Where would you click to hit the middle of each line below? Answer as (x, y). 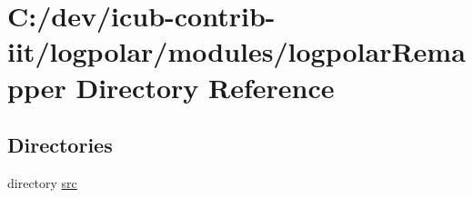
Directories (60, 145)
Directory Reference (205, 87)
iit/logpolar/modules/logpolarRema (236, 51)
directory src (42, 182)
